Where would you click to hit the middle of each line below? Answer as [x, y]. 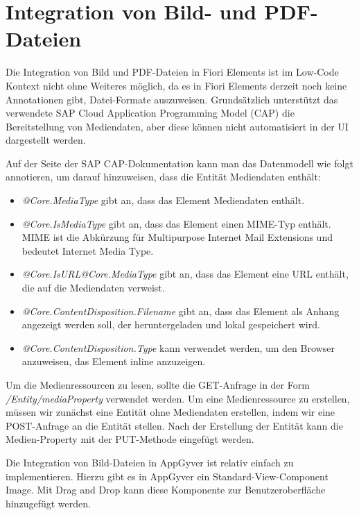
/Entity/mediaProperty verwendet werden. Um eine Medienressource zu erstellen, [178, 398]
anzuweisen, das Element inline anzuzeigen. [114, 361]
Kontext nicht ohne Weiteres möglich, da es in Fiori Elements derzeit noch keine [176, 85]
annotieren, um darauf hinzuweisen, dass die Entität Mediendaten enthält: [163, 177]
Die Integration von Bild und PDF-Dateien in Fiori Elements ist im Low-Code [172, 72]
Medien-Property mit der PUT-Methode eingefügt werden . [130, 439]
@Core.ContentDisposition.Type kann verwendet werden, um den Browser [178, 347]
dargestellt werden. [46, 140]
